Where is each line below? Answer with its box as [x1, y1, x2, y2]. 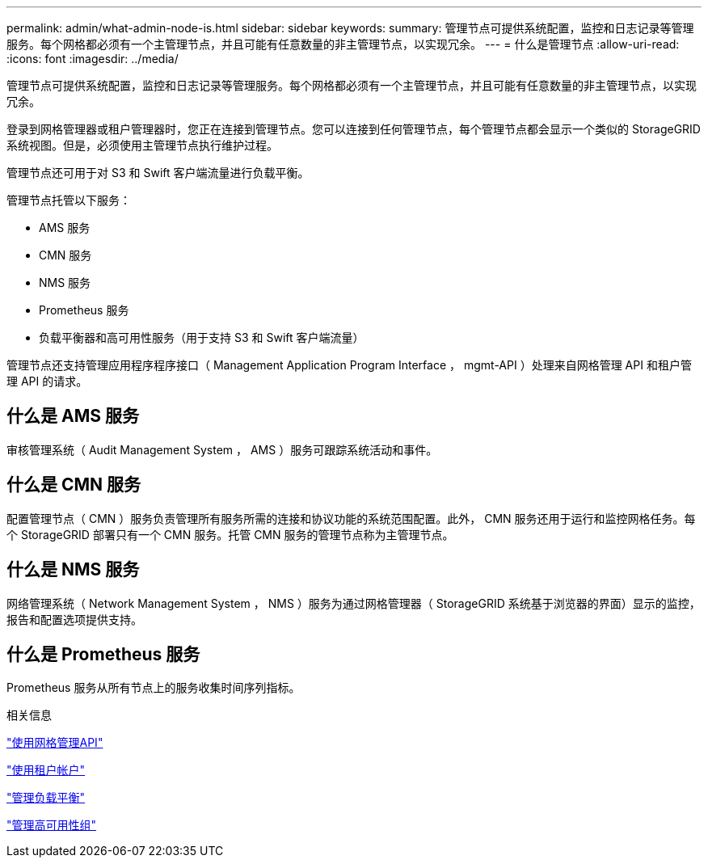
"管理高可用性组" [6, 818, 97, 832]
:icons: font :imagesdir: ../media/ [6, 52, 179, 65]
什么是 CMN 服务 [6, 474, 141, 495]
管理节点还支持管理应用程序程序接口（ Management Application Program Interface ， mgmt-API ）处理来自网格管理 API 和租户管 [6, 358, 692, 372]
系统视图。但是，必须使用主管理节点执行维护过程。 [6, 138, 278, 152]
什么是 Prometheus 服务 [6, 643, 200, 664]
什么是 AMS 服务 [6, 406, 139, 427]
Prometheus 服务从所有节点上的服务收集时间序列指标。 [6, 681, 301, 695]
